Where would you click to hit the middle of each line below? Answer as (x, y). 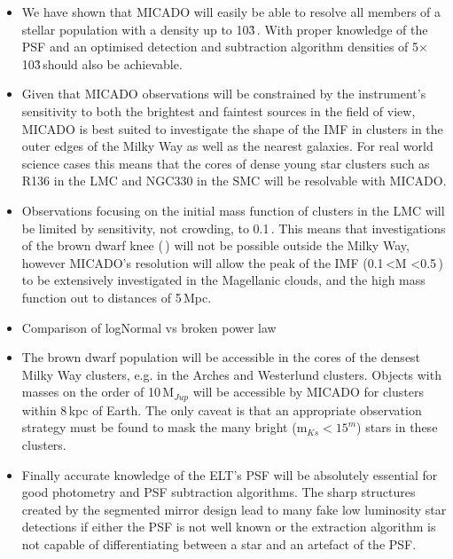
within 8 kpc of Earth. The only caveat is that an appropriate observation (222, 409)
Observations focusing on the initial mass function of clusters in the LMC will (233, 210)
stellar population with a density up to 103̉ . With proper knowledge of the (225, 29)
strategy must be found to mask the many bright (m (164, 427)
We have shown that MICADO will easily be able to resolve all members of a (231, 12)
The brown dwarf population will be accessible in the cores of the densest (221, 357)
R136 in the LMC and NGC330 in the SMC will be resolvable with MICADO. (234, 181)
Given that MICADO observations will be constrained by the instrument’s (224, 94)
